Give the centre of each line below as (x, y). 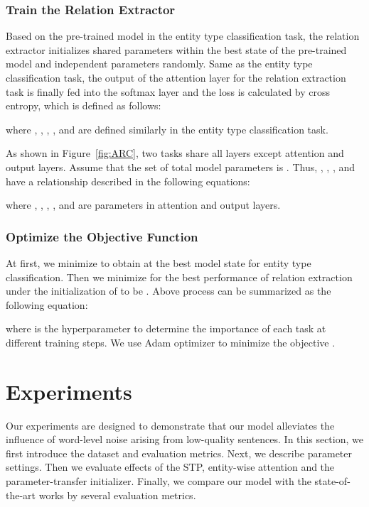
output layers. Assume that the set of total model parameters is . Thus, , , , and (181, 167)
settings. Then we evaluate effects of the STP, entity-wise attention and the (170, 467)
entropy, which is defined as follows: (84, 105)
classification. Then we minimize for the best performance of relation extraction (179, 277)
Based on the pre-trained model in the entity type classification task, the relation (183, 36)
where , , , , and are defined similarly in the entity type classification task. (167, 129)
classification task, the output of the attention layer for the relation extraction (176, 77)
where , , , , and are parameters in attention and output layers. (143, 205)
